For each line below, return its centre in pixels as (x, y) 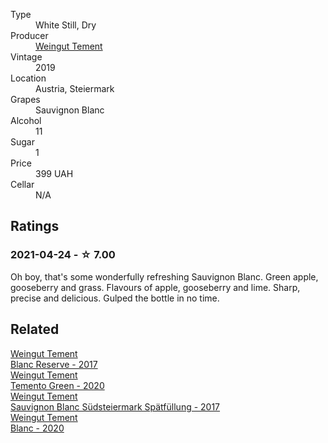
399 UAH (54, 173)
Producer (29, 35)
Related (35, 329)
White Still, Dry (66, 25)
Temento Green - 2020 (57, 385)
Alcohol (26, 120)
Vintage (26, 57)
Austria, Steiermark (75, 88)
